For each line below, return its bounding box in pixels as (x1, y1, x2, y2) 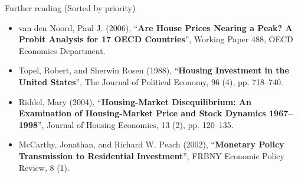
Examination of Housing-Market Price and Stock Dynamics (18, 107, 266, 119)
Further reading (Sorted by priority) (5, 2, 136, 14)
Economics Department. (18, 44, 106, 56)
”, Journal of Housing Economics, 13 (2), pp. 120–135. (38, 118, 234, 130)
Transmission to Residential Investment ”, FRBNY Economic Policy (18, 149, 284, 162)
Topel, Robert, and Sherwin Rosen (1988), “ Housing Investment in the (18, 64, 289, 76)
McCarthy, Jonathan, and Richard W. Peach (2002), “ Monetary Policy (18, 138, 284, 150)
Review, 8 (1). (18, 161, 70, 173)
